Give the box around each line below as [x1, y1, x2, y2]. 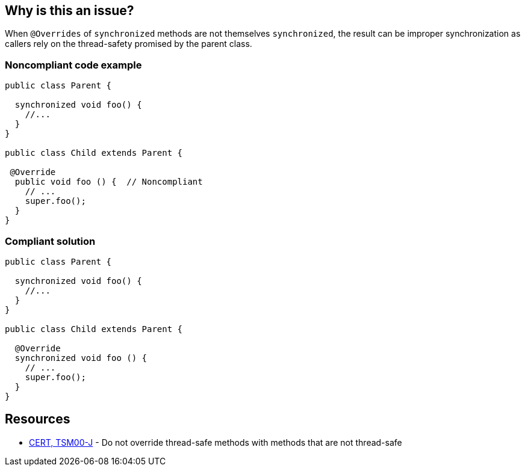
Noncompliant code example [5, 58, 142, 71]
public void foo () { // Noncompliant [14, 177, 203, 187]
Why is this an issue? [5, 3, 134, 18]
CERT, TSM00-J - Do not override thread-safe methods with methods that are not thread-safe [29, 437, 402, 448]
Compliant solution [5, 235, 96, 247]
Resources [5, 411, 70, 427]
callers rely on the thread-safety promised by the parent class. [5, 38, 252, 49]
